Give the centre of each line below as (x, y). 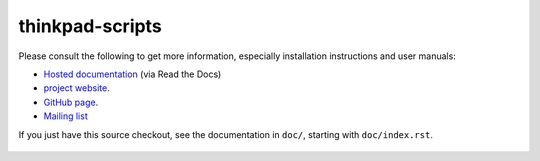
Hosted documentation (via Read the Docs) (132, 74)
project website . (76, 88)
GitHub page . (71, 102)
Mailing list (66, 116)
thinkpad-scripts (90, 26)
